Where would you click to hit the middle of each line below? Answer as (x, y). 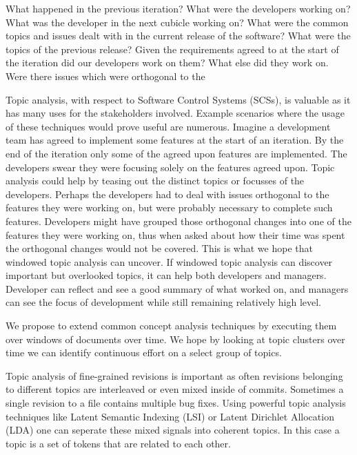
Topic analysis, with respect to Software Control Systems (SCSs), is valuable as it (178, 99)
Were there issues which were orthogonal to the (105, 76)
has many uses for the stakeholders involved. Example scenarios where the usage (175, 113)
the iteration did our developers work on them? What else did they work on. (167, 62)
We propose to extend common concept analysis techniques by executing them (171, 326)
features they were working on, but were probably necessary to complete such (169, 207)
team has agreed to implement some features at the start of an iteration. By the (175, 140)
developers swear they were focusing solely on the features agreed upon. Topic (170, 167)
